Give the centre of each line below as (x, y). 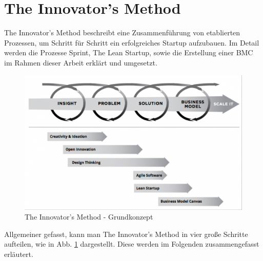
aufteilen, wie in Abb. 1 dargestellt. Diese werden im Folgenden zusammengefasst (132, 244)
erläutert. (19, 254)
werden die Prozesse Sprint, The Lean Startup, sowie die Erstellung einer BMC (129, 52)
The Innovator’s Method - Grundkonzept (89, 217)
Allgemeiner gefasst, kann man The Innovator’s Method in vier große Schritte (126, 234)
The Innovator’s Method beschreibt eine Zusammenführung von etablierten (122, 32)
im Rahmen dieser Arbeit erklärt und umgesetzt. (81, 62)
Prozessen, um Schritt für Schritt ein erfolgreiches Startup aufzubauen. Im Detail (132, 42)
